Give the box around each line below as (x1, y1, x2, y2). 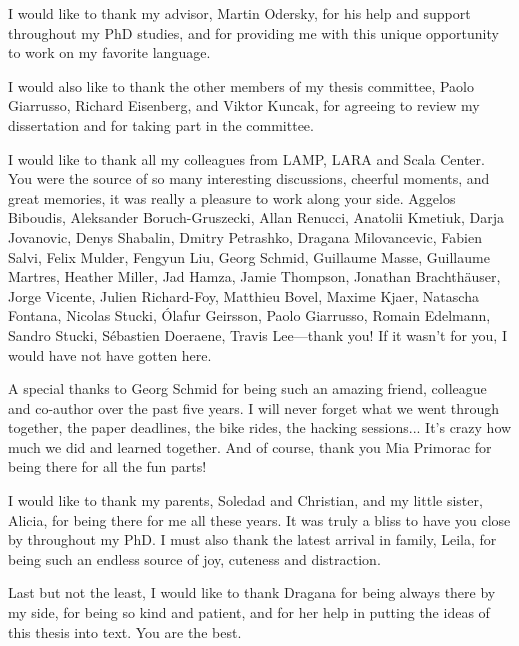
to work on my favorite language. (8, 42, 211, 63)
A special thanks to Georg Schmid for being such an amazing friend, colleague (8, 378, 487, 399)
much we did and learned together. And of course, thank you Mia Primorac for (8, 436, 492, 457)
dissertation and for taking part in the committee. (8, 114, 314, 135)
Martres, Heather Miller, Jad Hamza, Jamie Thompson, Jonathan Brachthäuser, (8, 266, 501, 287)
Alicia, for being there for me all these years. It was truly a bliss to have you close (8, 509, 511, 530)
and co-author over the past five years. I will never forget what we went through (8, 397, 500, 418)
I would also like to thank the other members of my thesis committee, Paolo (8, 75, 475, 96)
